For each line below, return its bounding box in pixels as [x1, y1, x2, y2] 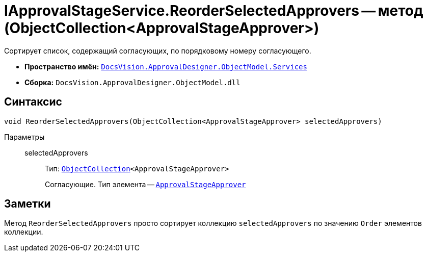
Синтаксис [4, 95, 62, 109]
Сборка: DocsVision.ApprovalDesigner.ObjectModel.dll [24, 78, 241, 87]
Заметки [4, 197, 51, 211]
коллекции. [4, 227, 43, 237]
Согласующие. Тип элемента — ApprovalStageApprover [45, 180, 246, 189]
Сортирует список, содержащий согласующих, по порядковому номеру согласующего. [4, 46, 311, 55]
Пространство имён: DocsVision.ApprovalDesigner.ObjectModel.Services [24, 62, 307, 71]
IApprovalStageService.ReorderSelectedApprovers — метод [4, 2, 423, 19]
